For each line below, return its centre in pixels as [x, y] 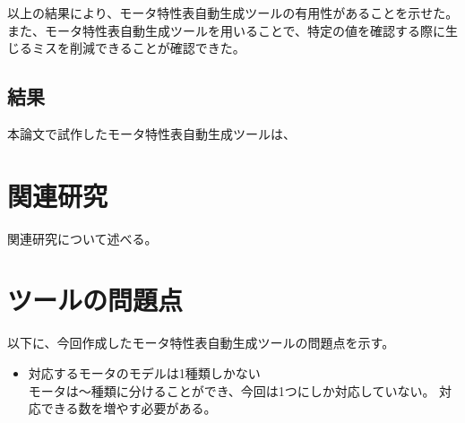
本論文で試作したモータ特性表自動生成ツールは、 [151, 133]
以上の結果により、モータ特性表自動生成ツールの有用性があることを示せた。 [233, 13]
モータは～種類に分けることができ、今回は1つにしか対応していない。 [232, 390]
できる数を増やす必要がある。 [129, 408]
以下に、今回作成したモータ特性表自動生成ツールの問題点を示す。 [201, 343]
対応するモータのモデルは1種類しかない [144, 373]
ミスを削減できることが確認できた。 [138, 48]
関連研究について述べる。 [82, 238]
